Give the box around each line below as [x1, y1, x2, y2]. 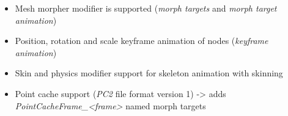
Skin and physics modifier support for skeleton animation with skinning [15, 67, 283, 79]
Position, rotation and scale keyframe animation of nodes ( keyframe [15, 34, 268, 47]
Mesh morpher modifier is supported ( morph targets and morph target [15, 2, 277, 14]
